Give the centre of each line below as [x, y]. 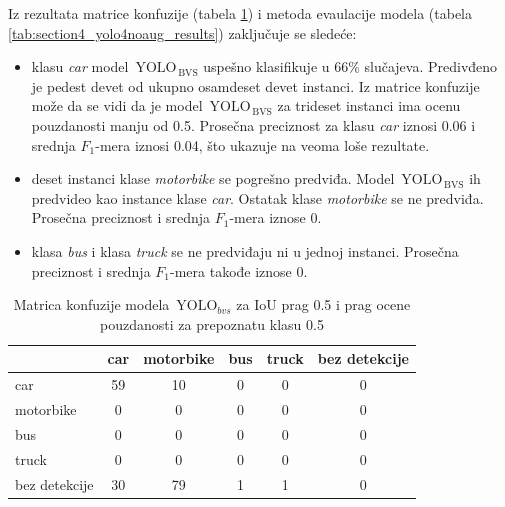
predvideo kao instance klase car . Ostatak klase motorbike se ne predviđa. [257, 197]
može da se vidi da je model [117, 105]
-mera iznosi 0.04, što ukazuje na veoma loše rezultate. [262, 144]
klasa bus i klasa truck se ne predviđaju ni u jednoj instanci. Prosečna [245, 250]
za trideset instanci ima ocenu [369, 105]
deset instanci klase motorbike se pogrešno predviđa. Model [213, 178]
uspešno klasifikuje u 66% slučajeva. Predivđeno [350, 66]
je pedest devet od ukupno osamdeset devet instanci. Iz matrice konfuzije [255, 85]
